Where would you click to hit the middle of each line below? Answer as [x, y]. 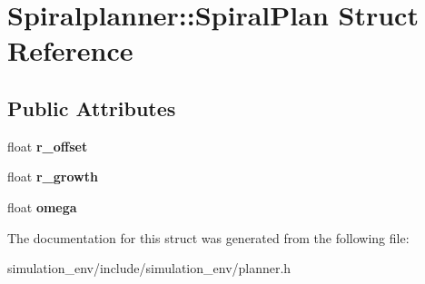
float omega [42, 206]
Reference [70, 50]
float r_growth [53, 176]
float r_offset [48, 146]
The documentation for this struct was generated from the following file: [208, 237]
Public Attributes [92, 108]
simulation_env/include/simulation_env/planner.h [149, 268]
